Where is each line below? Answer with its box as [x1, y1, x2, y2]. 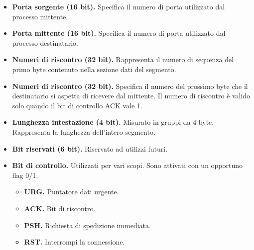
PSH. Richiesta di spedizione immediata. [24, 220, 151, 230]
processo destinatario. [12, 37, 78, 48]
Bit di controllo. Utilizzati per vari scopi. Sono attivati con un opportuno [12, 160, 243, 170]
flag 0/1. [12, 169, 38, 180]
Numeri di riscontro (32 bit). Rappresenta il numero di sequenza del [12, 54, 234, 65]
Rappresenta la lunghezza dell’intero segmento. [12, 126, 155, 137]
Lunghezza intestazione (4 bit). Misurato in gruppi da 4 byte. [12, 117, 214, 127]
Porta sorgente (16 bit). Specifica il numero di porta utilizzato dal [12, 1, 225, 11]
